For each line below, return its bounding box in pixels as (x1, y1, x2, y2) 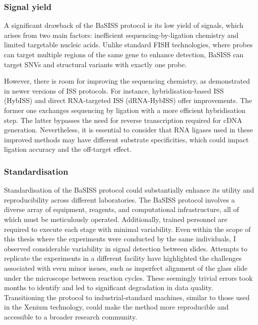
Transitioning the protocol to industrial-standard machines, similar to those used (4, 292, 250, 302)
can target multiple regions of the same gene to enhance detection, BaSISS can (4, 49, 244, 59)
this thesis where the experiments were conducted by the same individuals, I (4, 233, 236, 244)
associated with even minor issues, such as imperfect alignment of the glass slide (4, 262, 248, 273)
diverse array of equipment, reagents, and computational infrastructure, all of (4, 204, 239, 215)
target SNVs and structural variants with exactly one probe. (4, 59, 187, 69)
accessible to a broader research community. (4, 311, 137, 322)
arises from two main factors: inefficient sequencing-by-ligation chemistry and (4, 29, 239, 40)
